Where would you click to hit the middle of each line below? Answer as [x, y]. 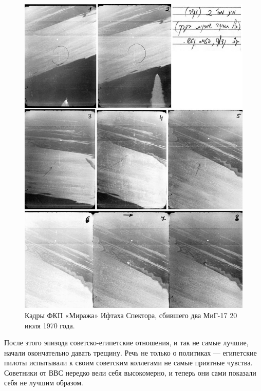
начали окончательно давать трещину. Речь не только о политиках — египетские [130, 352]
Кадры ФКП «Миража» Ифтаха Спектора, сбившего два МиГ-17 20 [131, 315]
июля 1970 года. [50, 325]
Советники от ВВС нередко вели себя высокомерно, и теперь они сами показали [130, 372]
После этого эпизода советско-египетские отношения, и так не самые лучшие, [126, 343]
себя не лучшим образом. [44, 383]
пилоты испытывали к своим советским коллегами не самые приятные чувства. [128, 363]
